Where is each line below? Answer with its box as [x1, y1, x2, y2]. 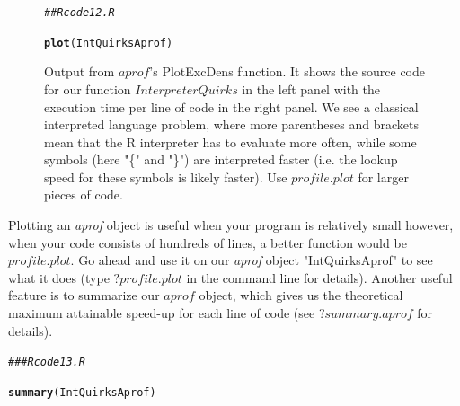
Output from [44, 62, 115, 81]
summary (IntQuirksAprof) [8, 385, 156, 399]
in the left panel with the [242, 79, 380, 98]
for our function [44, 79, 131, 98]
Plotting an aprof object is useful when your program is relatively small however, [8, 216, 454, 234]
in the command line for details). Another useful [186, 268, 453, 287]
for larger [358, 167, 409, 186]
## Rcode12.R [44, 6, 115, 19]
